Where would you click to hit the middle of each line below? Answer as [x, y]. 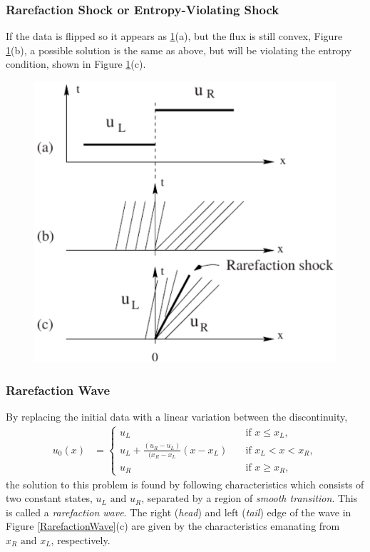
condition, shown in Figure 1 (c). [76, 64]
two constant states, [49, 498]
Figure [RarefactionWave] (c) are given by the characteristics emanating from [173, 526]
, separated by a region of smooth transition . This [250, 498]
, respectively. [81, 540]
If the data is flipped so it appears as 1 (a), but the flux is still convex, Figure [174, 36]
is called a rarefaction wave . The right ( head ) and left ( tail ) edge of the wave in [179, 512]
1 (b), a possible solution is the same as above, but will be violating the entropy [179, 50]
